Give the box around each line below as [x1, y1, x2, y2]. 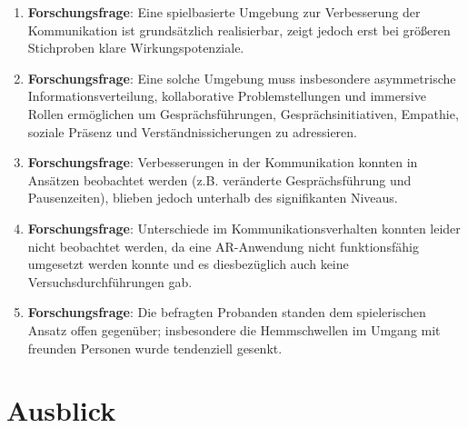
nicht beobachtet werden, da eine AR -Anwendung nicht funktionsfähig [27, 236, 419, 255]
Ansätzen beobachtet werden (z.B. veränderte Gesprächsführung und [27, 170, 412, 189]
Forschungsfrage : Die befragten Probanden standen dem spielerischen [27, 303, 426, 322]
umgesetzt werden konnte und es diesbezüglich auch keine [27, 254, 349, 274]
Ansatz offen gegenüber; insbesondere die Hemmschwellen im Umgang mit [27, 320, 441, 339]
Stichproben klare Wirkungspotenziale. [27, 38, 244, 57]
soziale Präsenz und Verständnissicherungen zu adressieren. [27, 122, 358, 141]
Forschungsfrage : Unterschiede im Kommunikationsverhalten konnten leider [27, 218, 461, 237]
